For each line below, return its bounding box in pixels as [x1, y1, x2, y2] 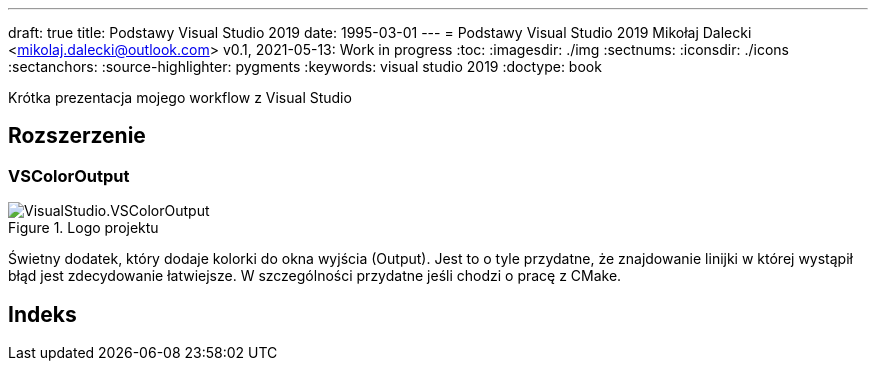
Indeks [8, 301, 77, 327]
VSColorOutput [8, 165, 130, 186]
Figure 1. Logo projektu [8, 219, 159, 237]
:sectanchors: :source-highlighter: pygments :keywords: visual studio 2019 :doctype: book [8, 58, 602, 75]
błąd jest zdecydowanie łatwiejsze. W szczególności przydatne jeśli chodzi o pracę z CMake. [8, 267, 622, 285]
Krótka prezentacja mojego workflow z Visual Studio [8, 89, 352, 106]
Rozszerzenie [8, 123, 146, 149]
